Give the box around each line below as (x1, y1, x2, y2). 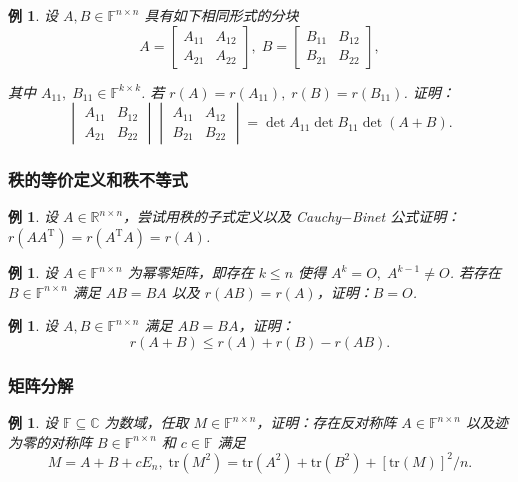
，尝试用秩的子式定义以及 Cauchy (123, 206, 342, 227)
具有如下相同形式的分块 (144, 5, 299, 25)
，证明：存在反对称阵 (256, 412, 397, 432)
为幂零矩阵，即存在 (127, 262, 254, 282)
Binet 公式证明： (352, 206, 461, 227)
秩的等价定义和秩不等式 (8, 167, 188, 192)
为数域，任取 (104, 412, 189, 432)
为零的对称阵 (8, 431, 92, 452)
